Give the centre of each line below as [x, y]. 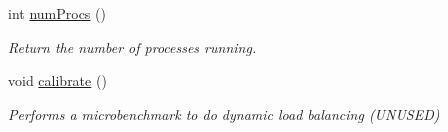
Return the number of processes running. [132, 46]
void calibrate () [57, 80]
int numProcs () [57, 13]
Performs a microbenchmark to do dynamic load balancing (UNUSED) [224, 113]
